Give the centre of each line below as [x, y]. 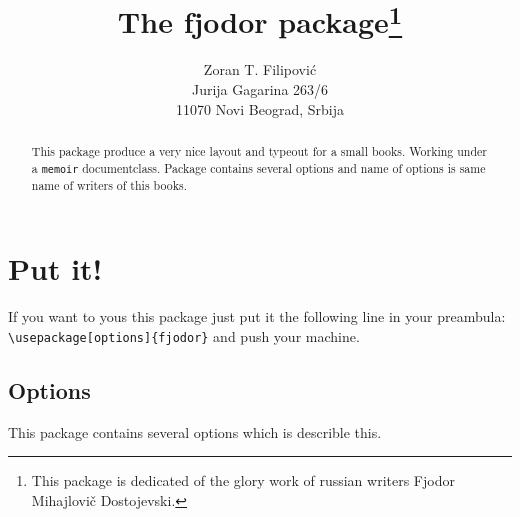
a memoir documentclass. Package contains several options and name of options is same [258, 167]
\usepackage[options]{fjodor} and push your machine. [184, 336]
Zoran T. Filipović [260, 69]
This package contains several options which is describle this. [195, 431]
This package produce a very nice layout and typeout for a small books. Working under [259, 151]
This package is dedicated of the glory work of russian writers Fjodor [243, 480]
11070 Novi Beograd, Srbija [260, 108]
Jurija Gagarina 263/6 [260, 89]
